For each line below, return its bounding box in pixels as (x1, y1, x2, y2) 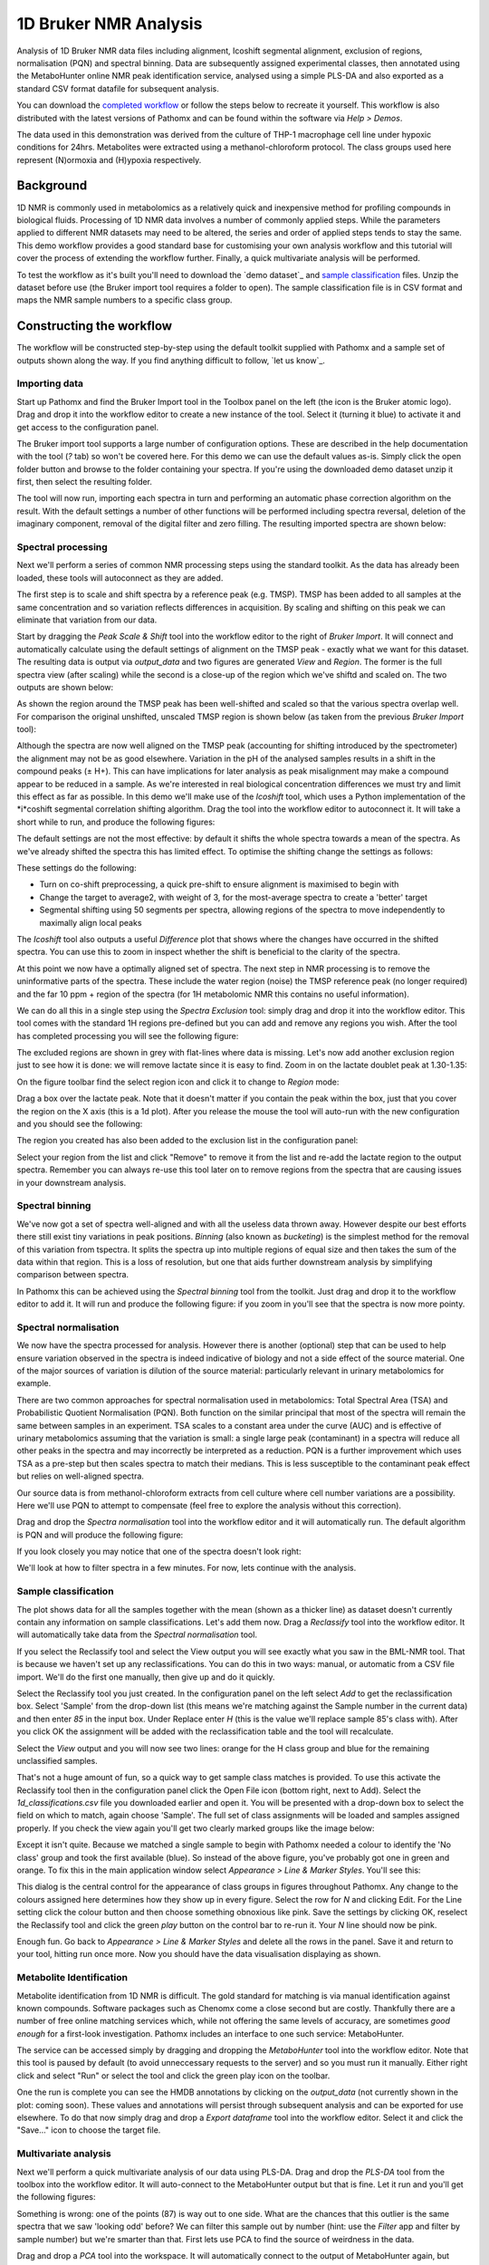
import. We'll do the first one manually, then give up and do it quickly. (16, 1672, 275, 1682)
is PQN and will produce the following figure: (16, 1529, 184, 1540)
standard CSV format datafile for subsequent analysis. (16, 82, 219, 94)
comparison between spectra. (16, 1269, 129, 1280)
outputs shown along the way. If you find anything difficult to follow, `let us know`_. (16, 354, 326, 366)
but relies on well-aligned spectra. (16, 1470, 145, 1481)
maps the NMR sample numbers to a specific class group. (16, 294, 233, 305)
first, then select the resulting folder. (16, 477, 153, 487)
